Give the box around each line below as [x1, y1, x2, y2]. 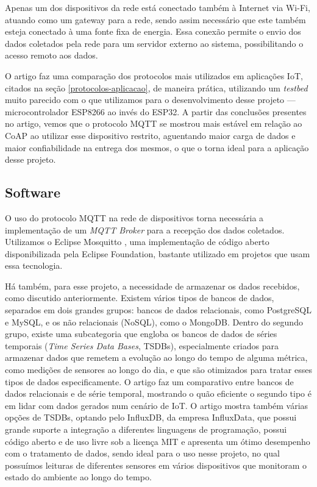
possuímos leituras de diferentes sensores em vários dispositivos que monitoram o [5, 458, 307, 471]
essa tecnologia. [5, 259, 63, 272]
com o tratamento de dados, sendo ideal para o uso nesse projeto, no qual [5, 447, 280, 460]
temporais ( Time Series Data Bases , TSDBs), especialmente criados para [5, 339, 279, 352]
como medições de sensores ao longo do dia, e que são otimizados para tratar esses [5, 363, 312, 376]
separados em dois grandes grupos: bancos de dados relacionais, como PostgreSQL [5, 304, 312, 316]
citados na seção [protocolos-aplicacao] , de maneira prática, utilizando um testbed [5, 81, 308, 94]
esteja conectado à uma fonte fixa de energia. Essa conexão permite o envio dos [5, 25, 301, 38]
